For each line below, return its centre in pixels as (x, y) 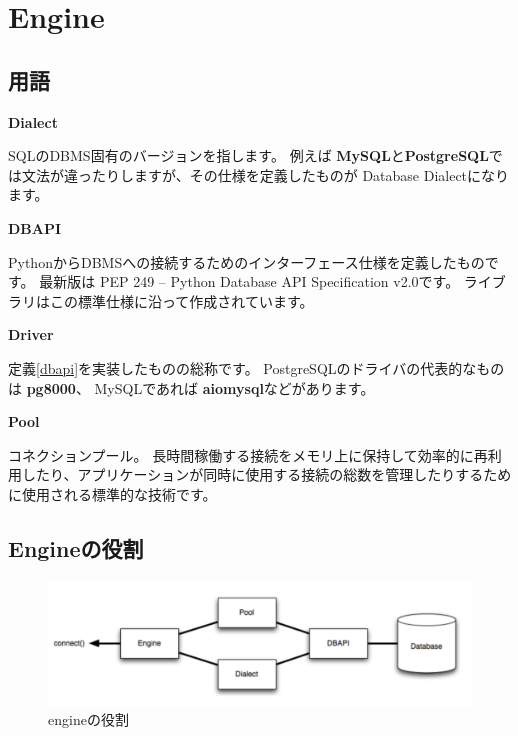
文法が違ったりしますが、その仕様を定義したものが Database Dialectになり (265, 174)
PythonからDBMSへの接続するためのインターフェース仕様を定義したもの (246, 261)
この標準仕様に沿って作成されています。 (181, 300)
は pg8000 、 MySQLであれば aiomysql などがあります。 (191, 387)
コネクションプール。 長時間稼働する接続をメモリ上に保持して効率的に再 (248, 454)
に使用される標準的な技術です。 (112, 493)
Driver (31, 334)
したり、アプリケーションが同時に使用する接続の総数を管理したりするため (266, 474)
